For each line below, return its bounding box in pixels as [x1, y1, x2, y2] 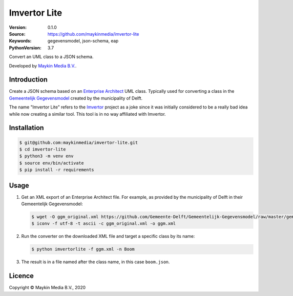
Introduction [9, 76, 48, 84]
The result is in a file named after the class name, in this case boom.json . [21, 259, 170, 265]
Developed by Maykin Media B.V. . [9, 63, 77, 68]
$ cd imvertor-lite [19, 147, 66, 152]
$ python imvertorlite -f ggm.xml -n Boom [31, 247, 135, 252]
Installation [9, 124, 44, 132]
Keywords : [9, 38, 32, 44]
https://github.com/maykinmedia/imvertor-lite [47, 31, 139, 37]
